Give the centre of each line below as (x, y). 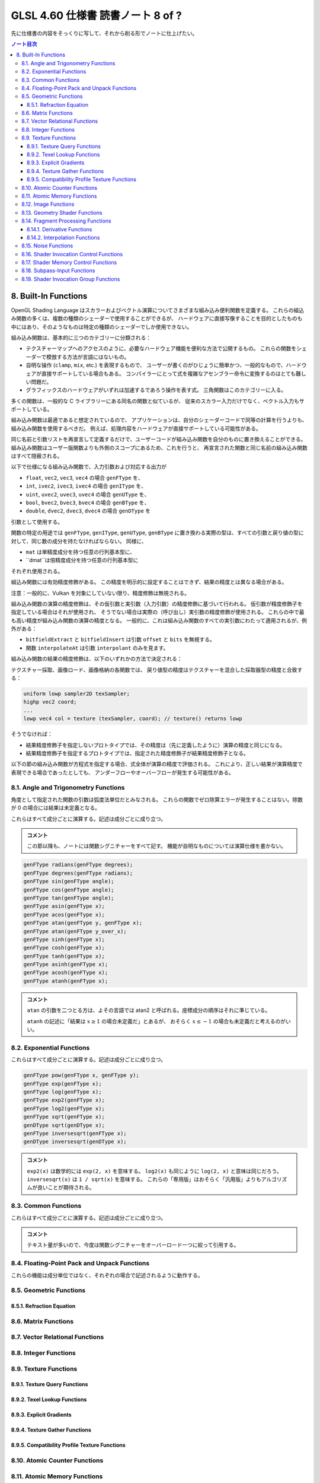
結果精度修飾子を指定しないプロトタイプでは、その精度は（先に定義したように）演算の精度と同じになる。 (156, 745)
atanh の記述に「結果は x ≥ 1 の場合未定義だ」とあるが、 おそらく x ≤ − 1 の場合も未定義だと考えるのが (156, 1021)
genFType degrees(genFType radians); (78, 873)
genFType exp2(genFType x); (64, 1100)
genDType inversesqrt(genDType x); (75, 1142)
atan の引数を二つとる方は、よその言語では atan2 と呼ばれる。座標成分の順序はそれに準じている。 (149, 1010)
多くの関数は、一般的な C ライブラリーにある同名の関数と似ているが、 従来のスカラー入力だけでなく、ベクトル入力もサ (158, 401)
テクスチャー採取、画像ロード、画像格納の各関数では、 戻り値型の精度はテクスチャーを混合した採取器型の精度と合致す (157, 670)
